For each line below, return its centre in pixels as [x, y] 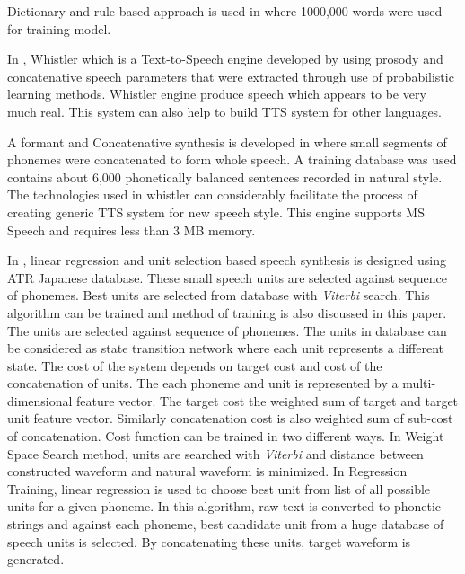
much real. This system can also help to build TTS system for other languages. [225, 111]
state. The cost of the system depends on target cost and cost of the [195, 365]
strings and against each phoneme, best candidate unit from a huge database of [226, 524]
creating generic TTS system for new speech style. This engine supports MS [216, 212]
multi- [419, 383]
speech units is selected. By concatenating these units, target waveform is [209, 541]
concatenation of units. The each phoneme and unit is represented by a [203, 383]
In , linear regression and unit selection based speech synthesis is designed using [227, 260]
